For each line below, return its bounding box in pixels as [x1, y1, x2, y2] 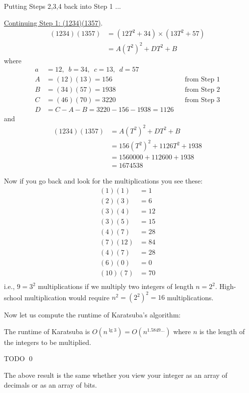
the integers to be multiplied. [4, 337, 91, 347]
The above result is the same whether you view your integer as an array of [4, 370, 227, 380]
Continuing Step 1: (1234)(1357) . [4, 17, 103, 27]
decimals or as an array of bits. [4, 379, 97, 390]
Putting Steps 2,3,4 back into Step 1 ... [4, 1, 121, 11]
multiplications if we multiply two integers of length [38, 281, 194, 291]
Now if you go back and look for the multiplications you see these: [4, 176, 203, 186]
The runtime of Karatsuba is [4, 326, 90, 336]
